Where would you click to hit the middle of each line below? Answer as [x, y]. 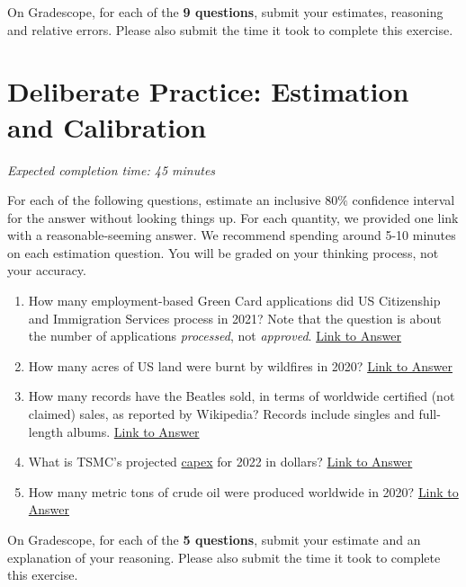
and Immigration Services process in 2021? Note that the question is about [235, 318]
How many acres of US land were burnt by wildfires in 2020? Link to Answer [240, 365]
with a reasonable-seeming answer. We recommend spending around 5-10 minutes [232, 235]
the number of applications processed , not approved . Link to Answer [215, 336]
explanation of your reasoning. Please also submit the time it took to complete [224, 557]
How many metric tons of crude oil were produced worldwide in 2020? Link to [243, 491]
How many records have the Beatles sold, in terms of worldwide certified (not [242, 396]
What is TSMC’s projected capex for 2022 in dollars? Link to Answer [220, 462]
